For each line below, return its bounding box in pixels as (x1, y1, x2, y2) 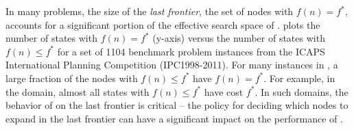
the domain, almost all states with (5, 84, 150, 99)
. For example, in (263, 70, 335, 85)
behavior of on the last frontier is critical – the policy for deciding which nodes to (5, 98, 349, 112)
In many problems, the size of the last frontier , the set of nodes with (5, 4, 294, 18)
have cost (204, 84, 244, 99)
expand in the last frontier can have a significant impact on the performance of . (5, 111, 343, 125)
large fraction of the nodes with (5, 70, 138, 85)
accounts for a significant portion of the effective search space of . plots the (5, 17, 320, 31)
